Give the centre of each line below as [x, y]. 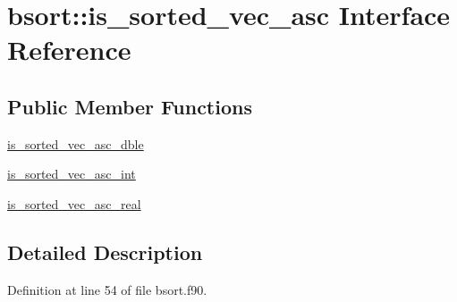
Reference [69, 50]
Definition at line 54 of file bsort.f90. [107, 289]
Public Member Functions [130, 106]
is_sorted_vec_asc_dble [76, 143]
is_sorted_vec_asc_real [74, 203]
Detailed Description [105, 252]
